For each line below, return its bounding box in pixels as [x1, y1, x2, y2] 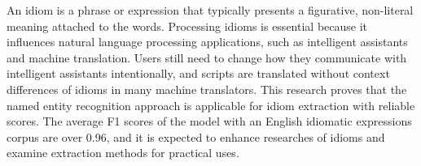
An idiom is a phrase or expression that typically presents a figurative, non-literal [7, 2, 414, 18]
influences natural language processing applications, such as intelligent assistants [7, 33, 408, 50]
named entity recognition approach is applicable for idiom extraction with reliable [7, 96, 415, 113]
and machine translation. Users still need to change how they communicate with [7, 49, 407, 66]
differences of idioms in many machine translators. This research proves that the [7, 80, 407, 97]
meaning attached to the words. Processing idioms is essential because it [7, 17, 368, 34]
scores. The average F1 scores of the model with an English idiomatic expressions [7, 113, 412, 130]
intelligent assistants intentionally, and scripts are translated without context [7, 65, 390, 82]
